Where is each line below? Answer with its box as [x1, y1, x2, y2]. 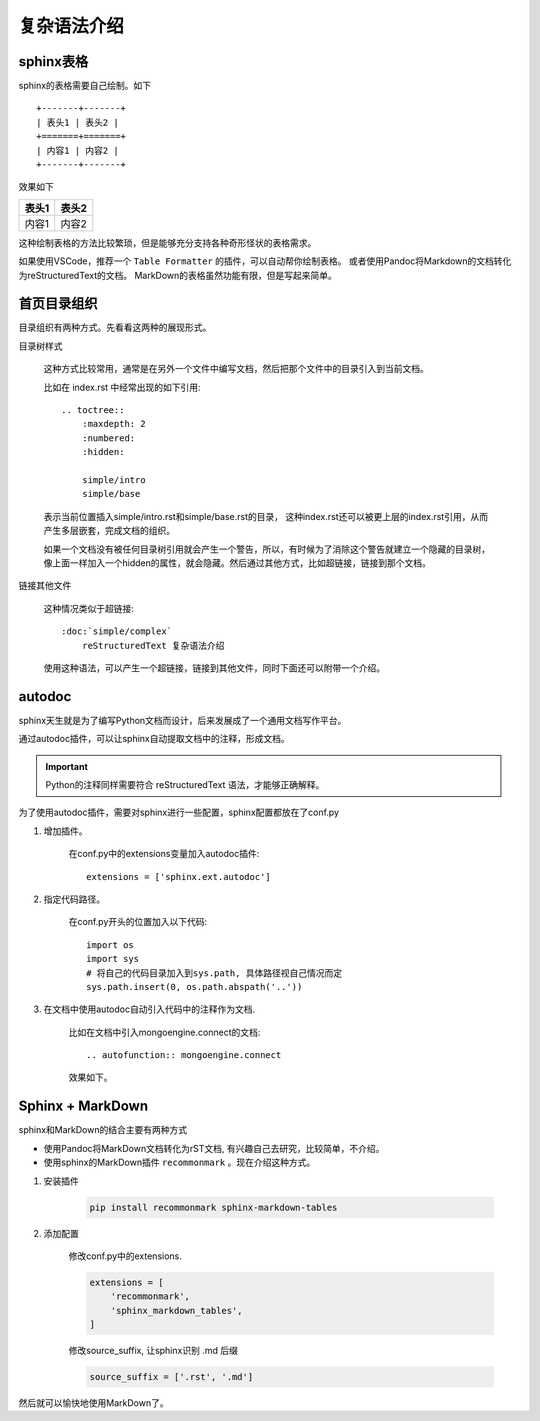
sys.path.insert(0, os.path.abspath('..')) [86, 981, 303, 992]
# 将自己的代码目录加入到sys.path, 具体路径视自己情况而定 [86, 967, 343, 979]
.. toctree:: [61, 405, 125, 416]
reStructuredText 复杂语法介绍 [81, 640, 225, 651]
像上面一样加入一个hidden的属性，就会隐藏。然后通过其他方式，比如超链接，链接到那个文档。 [43, 556, 432, 569]
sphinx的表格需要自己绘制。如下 [18, 80, 152, 92]
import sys [86, 953, 140, 965]
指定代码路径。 [43, 893, 105, 905]
